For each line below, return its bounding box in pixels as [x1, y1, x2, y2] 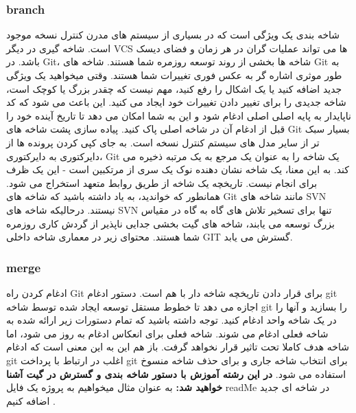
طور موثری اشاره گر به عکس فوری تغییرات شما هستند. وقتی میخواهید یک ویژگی [6, 68, 342, 82]
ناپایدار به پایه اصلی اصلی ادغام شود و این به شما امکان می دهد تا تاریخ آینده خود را [6, 108, 351, 122]
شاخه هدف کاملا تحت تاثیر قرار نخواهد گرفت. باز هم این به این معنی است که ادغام [6, 339, 350, 354]
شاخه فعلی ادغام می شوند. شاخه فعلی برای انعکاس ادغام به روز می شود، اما [6, 326, 329, 340]
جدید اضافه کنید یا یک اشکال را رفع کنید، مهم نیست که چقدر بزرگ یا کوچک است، [6, 81, 342, 96]
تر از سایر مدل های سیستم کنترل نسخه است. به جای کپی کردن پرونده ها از [6, 135, 320, 149]
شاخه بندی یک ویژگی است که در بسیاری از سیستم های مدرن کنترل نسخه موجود [6, 27, 340, 42]
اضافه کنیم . [6, 393, 56, 408]
